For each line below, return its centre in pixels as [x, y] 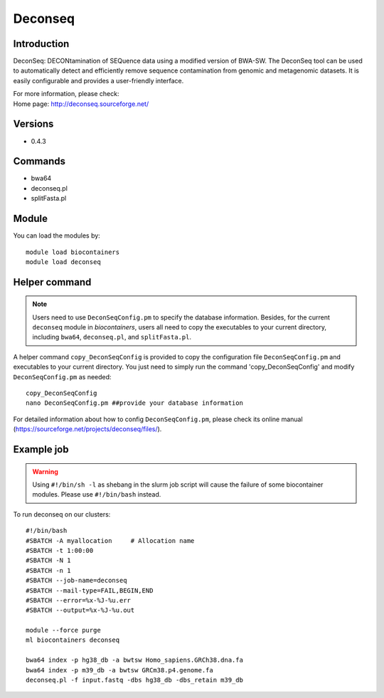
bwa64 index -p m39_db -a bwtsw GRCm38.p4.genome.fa [119, 670]
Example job [41, 449]
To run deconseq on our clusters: [62, 514]
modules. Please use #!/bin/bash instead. [97, 495]
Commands [39, 161]
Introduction [41, 44]
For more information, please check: [66, 94]
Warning [45, 471]
